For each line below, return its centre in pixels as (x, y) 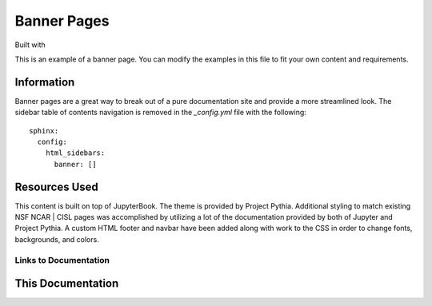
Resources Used (57, 187)
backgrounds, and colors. (57, 239)
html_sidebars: (75, 153)
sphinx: (44, 131)
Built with (30, 45)
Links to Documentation (62, 260)
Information (45, 82)
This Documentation (67, 284)
